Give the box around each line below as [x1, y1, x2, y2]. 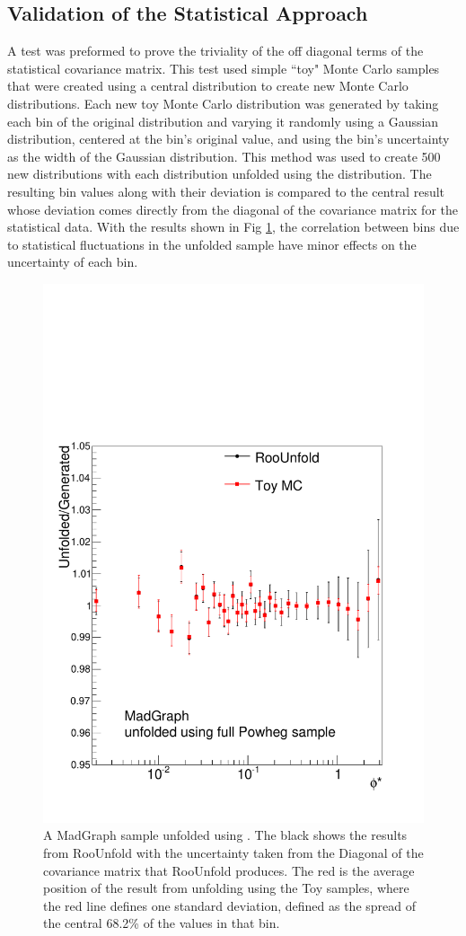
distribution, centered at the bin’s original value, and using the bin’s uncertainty [7, 129, 450, 148]
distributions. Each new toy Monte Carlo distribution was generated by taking [7, 93, 439, 112]
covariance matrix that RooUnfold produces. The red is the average [43, 861, 415, 879]
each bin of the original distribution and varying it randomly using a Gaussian [7, 111, 439, 130]
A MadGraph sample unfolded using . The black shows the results [43, 826, 408, 844]
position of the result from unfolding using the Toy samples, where [43, 879, 409, 897]
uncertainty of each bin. [7, 252, 138, 271]
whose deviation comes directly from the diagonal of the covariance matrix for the [7, 199, 458, 218]
